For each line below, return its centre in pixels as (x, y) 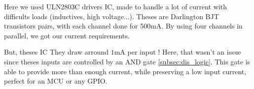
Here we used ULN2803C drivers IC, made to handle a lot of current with (116, 6)
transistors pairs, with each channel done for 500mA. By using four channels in (123, 26)
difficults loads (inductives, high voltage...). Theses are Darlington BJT (111, 16)
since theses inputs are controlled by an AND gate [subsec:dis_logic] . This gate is (127, 61)
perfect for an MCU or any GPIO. (56, 81)
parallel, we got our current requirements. (67, 35)
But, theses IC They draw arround (56, 52)
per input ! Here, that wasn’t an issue (184, 52)
